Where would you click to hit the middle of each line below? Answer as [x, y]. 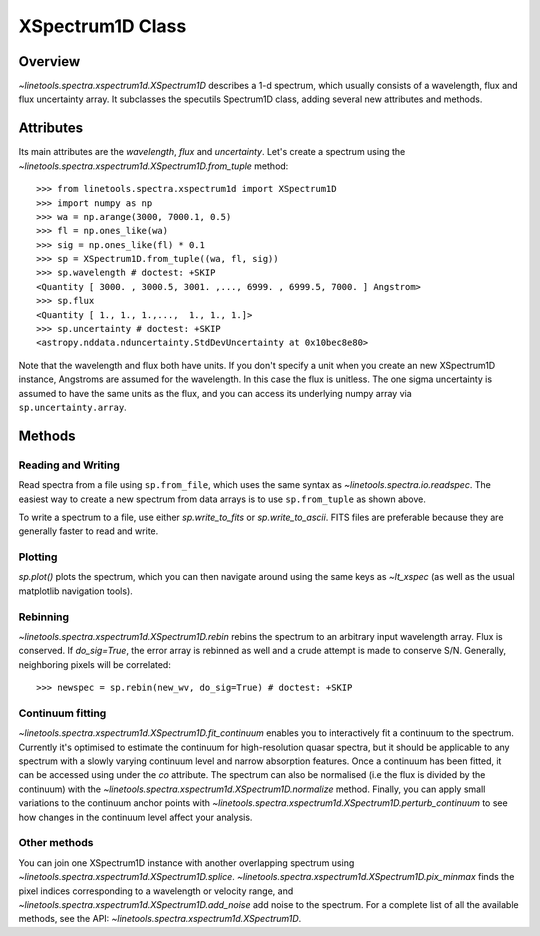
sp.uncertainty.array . [72, 407]
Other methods [56, 843]
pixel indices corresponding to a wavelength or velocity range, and [156, 891]
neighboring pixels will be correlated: [95, 664]
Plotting [38, 557]
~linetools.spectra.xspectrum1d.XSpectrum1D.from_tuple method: [153, 166]
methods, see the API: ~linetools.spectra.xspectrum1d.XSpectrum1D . [160, 919]
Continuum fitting [62, 713]
